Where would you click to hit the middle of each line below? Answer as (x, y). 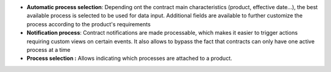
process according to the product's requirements (89, 24)
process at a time (48, 49)
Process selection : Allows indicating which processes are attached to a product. (129, 59)
